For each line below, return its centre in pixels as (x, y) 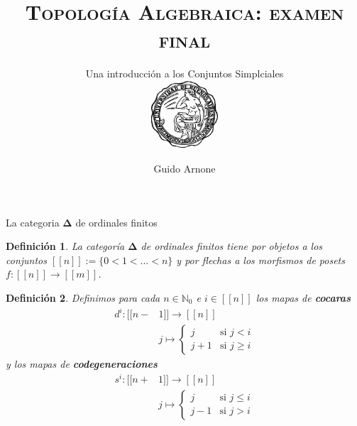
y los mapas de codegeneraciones (82, 364)
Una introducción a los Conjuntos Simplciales (185, 73)
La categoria (33, 222)
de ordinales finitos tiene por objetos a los (232, 246)
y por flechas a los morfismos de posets (260, 260)
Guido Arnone (185, 168)
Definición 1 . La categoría (65, 246)
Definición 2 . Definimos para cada (83, 297)
